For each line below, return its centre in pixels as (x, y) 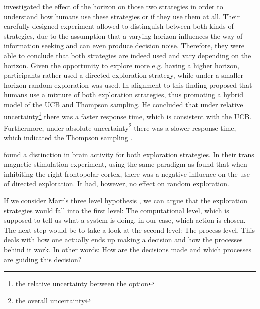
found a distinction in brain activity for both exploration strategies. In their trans (129, 154)
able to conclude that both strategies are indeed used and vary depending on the (128, 55)
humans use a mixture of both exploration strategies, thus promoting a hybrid (124, 95)
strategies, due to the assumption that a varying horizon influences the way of (123, 36)
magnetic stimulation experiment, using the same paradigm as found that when (126, 164)
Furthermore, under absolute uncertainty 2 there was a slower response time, (120, 127)
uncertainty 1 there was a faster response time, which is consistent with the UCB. (128, 115)
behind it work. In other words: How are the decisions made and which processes (128, 249)
